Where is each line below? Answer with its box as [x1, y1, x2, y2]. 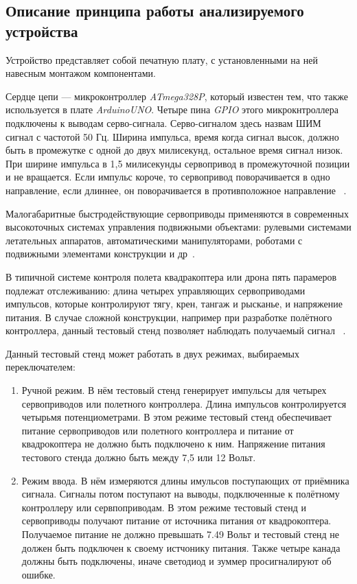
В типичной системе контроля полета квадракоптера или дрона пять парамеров [5, 269, 337, 283]
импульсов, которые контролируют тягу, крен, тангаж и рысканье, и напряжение [5, 296, 343, 311]
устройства [5, 20, 78, 41]
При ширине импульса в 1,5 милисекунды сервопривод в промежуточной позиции [5, 156, 350, 170]
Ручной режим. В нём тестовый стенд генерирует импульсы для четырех [21, 383, 327, 397]
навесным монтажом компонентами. [5, 66, 156, 80]
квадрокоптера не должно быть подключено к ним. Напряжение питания [21, 436, 325, 451]
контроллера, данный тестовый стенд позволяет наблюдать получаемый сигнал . [5, 323, 346, 338]
